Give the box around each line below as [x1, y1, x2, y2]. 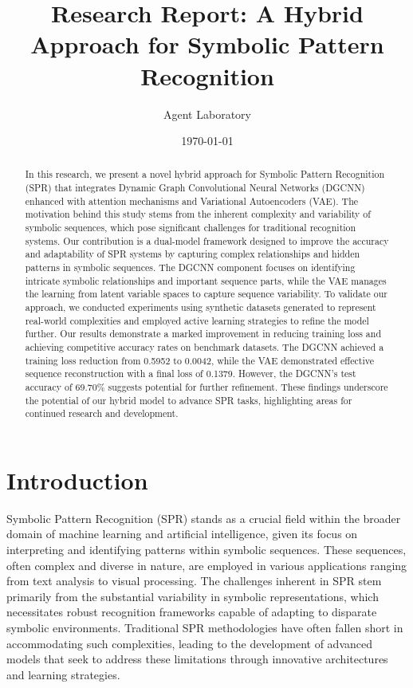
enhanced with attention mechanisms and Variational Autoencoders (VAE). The [25, 194, 359, 207]
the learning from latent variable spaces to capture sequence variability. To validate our [25, 287, 388, 301]
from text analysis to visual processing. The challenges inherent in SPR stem [6, 572, 382, 589]
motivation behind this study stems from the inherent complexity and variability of [25, 207, 371, 221]
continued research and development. [25, 407, 179, 420]
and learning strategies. [6, 666, 120, 682]
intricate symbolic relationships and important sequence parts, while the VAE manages [25, 273, 387, 287]
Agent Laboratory [163, 105, 251, 122]
